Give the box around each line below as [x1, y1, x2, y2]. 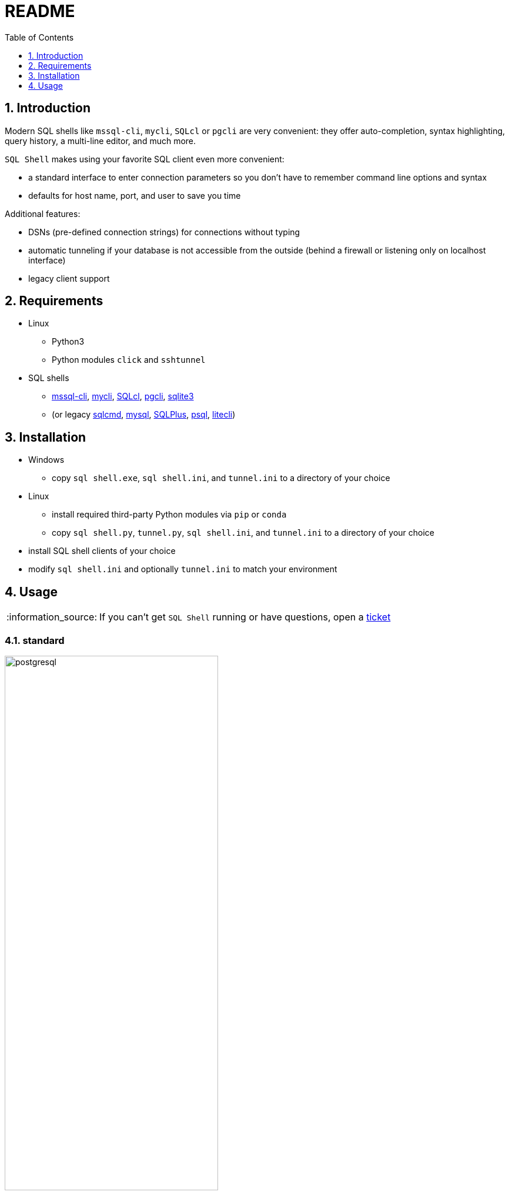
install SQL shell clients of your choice [28, 546, 176, 556]
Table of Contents [5, 32, 74, 42]
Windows [28, 455, 65, 465]
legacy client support [28, 273, 110, 283]
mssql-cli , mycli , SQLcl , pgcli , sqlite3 [52, 391, 194, 402]
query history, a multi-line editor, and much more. [5, 135, 196, 146]
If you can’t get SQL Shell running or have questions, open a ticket [99, 611, 391, 623]
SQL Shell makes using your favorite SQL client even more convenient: [5, 153, 284, 164]
